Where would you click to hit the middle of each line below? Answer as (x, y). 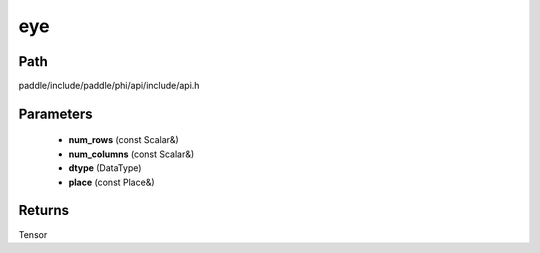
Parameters (55, 113)
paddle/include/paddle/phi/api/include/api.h (109, 86)
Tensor (33, 234)
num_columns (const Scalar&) (131, 154)
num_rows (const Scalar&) (123, 140)
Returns (44, 210)
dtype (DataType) (105, 168)
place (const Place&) (111, 182)
